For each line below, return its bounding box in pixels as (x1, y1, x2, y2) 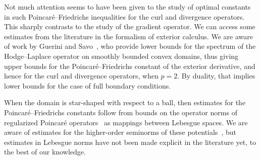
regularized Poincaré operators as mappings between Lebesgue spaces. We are (4, 117, 248, 127)
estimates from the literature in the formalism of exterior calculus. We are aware (4, 31, 253, 41)
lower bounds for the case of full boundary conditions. (4, 80, 171, 91)
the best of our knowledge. (4, 146, 86, 157)
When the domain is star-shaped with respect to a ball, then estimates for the (4, 97, 246, 108)
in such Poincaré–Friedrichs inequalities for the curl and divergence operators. (4, 11, 245, 22)
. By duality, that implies (177, 70, 255, 81)
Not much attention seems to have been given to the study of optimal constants (4, 2, 251, 12)
